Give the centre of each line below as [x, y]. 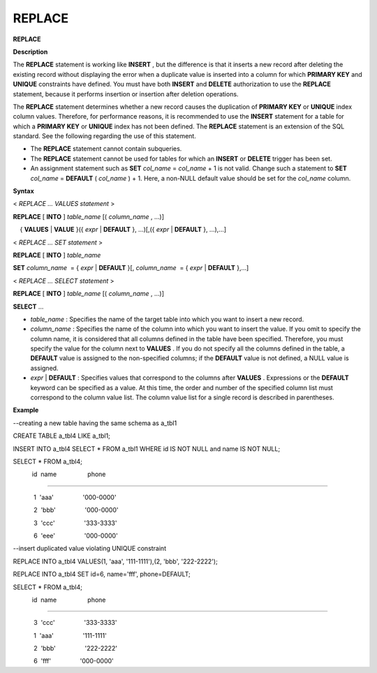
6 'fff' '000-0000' [74, 661]
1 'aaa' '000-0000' [75, 497]
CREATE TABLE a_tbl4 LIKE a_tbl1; [62, 436]
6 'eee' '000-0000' [76, 535]
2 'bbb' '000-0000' [76, 510]
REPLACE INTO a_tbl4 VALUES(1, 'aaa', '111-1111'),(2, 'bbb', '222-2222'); [115, 561]
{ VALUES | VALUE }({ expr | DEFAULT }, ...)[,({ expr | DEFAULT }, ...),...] [123, 230]
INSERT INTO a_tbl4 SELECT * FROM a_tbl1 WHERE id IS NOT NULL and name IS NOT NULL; [147, 449]
